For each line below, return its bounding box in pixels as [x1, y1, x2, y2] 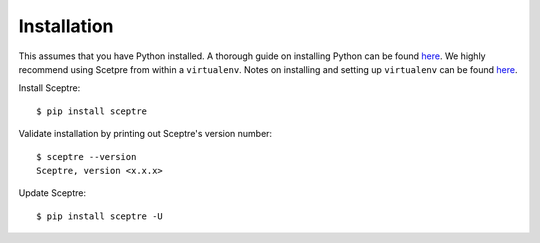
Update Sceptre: [18, 187, 87, 199]
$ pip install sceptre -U [36, 210, 164, 222]
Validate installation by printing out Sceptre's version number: [18, 128, 273, 140]
